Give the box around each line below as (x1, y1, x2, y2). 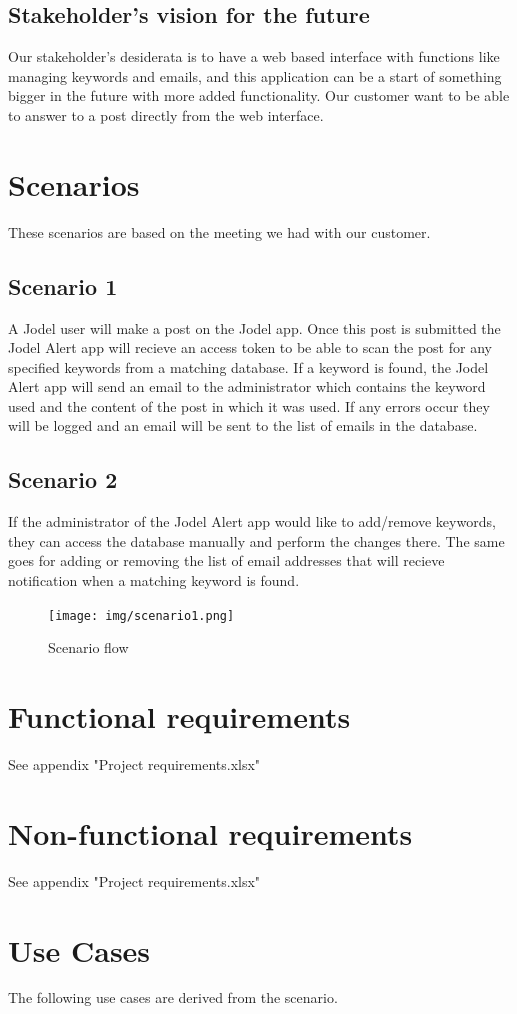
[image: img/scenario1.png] (48, 608, 235, 623)
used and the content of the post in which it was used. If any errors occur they (8, 395, 490, 416)
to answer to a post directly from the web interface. (8, 104, 324, 125)
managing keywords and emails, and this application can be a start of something (8, 65, 502, 86)
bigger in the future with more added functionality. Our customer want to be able (8, 85, 510, 106)
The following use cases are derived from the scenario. (8, 987, 338, 1008)
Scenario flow (48, 637, 129, 658)
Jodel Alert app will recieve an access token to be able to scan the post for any (8, 337, 492, 358)
